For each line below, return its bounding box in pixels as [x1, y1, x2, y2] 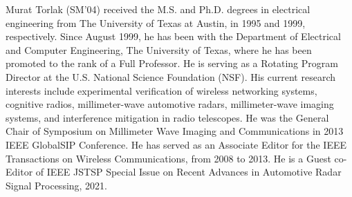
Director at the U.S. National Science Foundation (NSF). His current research [6, 69, 335, 84]
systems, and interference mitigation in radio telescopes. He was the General [6, 110, 329, 124]
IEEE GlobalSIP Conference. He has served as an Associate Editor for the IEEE [6, 137, 346, 151]
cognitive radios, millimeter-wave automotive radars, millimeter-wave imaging [6, 97, 334, 111]
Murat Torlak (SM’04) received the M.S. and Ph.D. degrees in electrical [6, 2, 311, 16]
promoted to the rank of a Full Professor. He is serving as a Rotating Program [6, 56, 338, 71]
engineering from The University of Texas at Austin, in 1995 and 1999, [6, 15, 306, 30]
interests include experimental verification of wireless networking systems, [6, 83, 317, 97]
